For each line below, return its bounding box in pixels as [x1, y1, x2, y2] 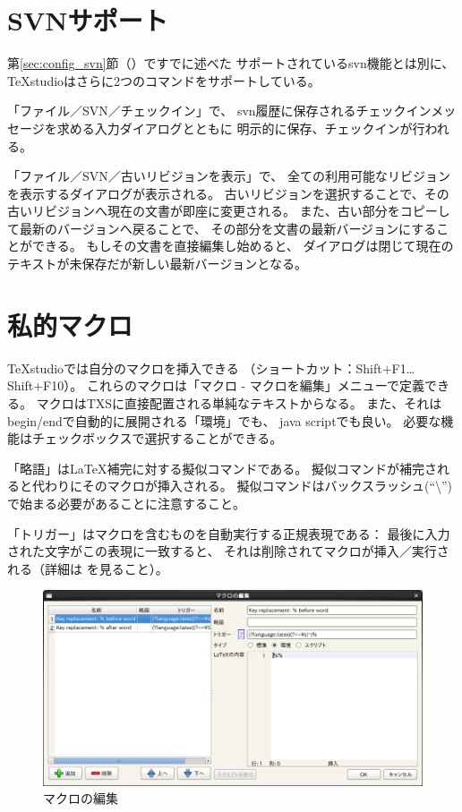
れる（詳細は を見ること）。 [7, 559, 168, 577]
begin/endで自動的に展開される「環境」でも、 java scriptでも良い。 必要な [7, 411, 441, 430]
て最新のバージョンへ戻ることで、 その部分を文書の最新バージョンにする [7, 218, 437, 237]
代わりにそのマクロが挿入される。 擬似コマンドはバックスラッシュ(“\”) [31, 476, 453, 495]
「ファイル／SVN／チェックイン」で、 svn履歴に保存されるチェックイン [7, 101, 432, 120]
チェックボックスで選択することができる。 [31, 429, 283, 448]
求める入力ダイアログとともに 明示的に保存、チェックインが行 [56, 118, 425, 137]
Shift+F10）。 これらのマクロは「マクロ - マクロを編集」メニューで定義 [7, 376, 425, 395]
